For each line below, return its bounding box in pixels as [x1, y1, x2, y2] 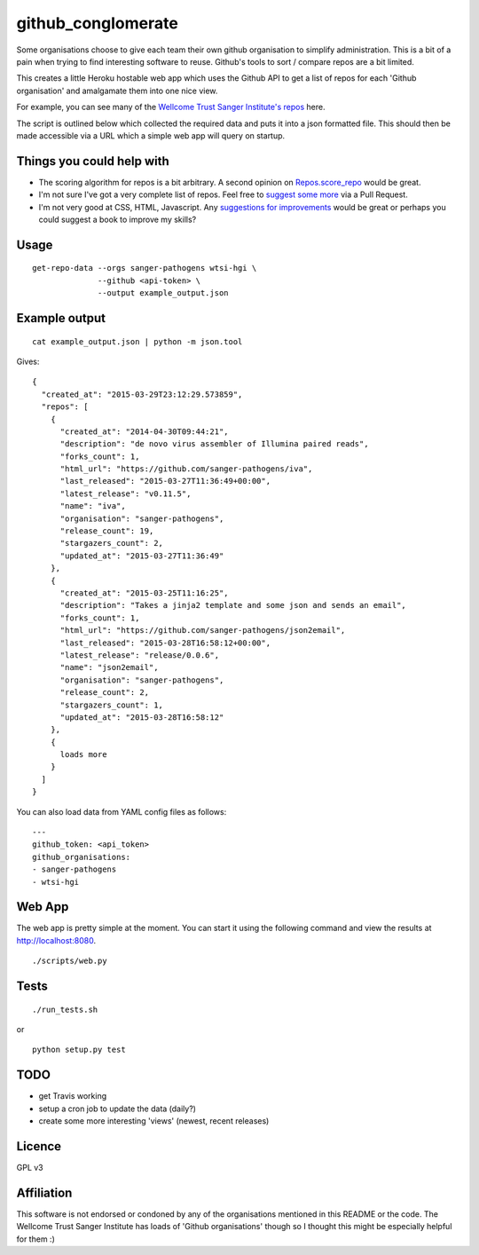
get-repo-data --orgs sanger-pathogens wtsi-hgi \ [32, 263, 257, 273]
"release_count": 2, [59, 688, 150, 698]
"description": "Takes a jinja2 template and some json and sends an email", [59, 600, 407, 611]
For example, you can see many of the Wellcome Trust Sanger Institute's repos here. [16, 102, 326, 113]
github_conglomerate [16, 13, 179, 33]
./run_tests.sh [32, 1004, 98, 1014]
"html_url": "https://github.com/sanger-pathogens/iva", [59, 464, 313, 474]
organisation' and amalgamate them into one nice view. [16, 85, 218, 96]
